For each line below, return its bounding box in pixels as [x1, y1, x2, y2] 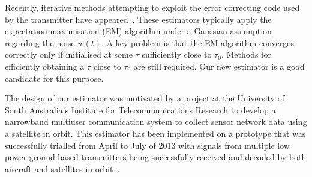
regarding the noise [5, 36, 75, 49]
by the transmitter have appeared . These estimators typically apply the [5, 13, 272, 25]
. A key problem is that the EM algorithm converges [101, 36, 294, 49]
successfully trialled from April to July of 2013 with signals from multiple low [5, 139, 290, 151]
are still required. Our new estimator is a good [133, 59, 305, 72]
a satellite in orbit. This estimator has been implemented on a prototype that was [5, 127, 306, 139]
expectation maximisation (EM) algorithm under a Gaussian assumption [5, 25, 272, 37]
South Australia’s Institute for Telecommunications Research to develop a [5, 103, 276, 116]
